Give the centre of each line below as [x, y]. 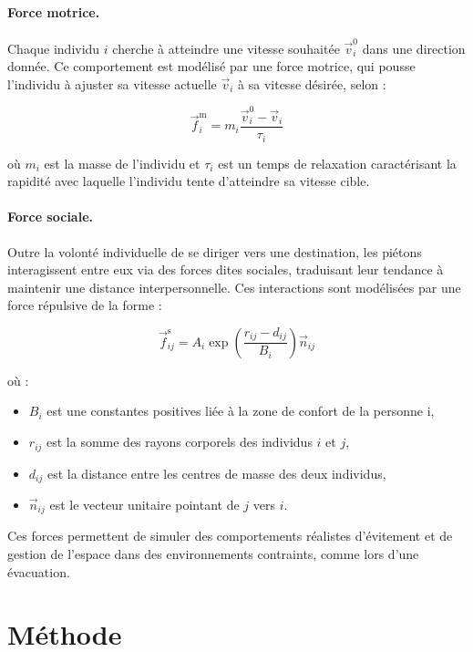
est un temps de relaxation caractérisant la [337, 163]
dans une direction [414, 48]
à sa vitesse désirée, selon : [312, 83]
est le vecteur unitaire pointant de [144, 504]
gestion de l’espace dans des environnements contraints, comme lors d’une [213, 554]
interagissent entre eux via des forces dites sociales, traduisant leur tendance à [226, 269]
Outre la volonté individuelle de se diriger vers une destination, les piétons [215, 251]
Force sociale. [50, 217]
